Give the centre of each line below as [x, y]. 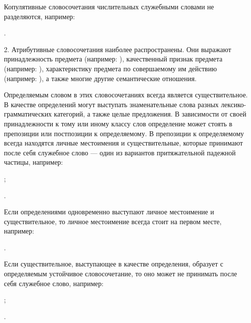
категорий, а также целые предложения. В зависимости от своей [150, 114]
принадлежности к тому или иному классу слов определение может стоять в [118, 123]
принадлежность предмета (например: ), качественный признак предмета [113, 59]
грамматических [28, 114]
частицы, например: [34, 162]
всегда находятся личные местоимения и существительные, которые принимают [124, 143]
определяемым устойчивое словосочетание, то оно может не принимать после [121, 274]
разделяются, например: [40, 16]
